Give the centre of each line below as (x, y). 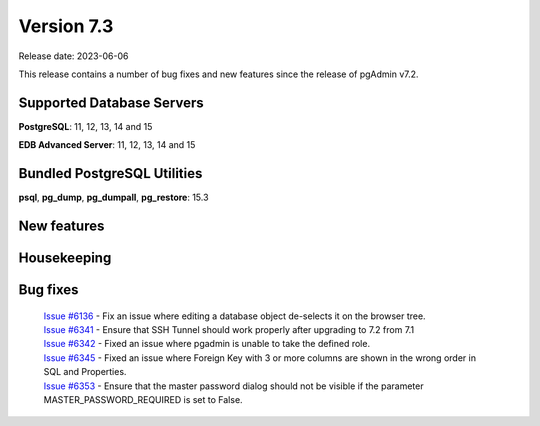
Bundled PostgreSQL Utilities (110, 173)
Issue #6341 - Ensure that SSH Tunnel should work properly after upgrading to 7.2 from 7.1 (229, 329)
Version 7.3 (66, 26)
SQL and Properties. (85, 372)
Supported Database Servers (111, 102)
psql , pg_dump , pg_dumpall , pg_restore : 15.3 (113, 197)
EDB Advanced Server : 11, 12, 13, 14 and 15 (107, 145)
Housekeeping (65, 257)
